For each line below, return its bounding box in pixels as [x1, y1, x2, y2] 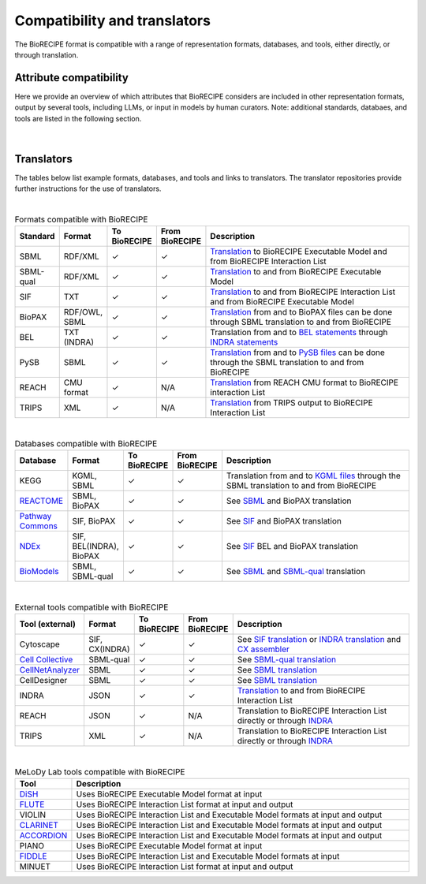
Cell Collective [19, 655, 73, 665]
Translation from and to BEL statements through [210, 327, 388, 338]
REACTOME [19, 495, 63, 506]
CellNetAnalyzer [19, 665, 80, 675]
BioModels [19, 566, 59, 577]
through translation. [14, 50, 79, 59]
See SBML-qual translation [237, 655, 337, 665]
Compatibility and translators [14, 12, 211, 29]
